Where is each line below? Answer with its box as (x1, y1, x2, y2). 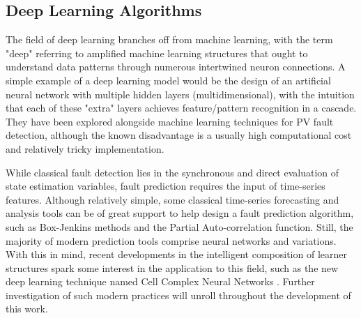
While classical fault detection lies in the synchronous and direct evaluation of (6, 165, 339, 179)
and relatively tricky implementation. (6, 141, 164, 156)
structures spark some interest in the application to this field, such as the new (6, 260, 339, 275)
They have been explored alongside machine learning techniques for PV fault (6, 114, 334, 128)
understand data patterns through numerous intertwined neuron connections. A (6, 59, 346, 74)
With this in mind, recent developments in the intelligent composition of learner (6, 247, 347, 262)
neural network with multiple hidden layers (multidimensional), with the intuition (6, 86, 355, 101)
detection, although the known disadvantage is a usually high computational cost (6, 128, 352, 142)
